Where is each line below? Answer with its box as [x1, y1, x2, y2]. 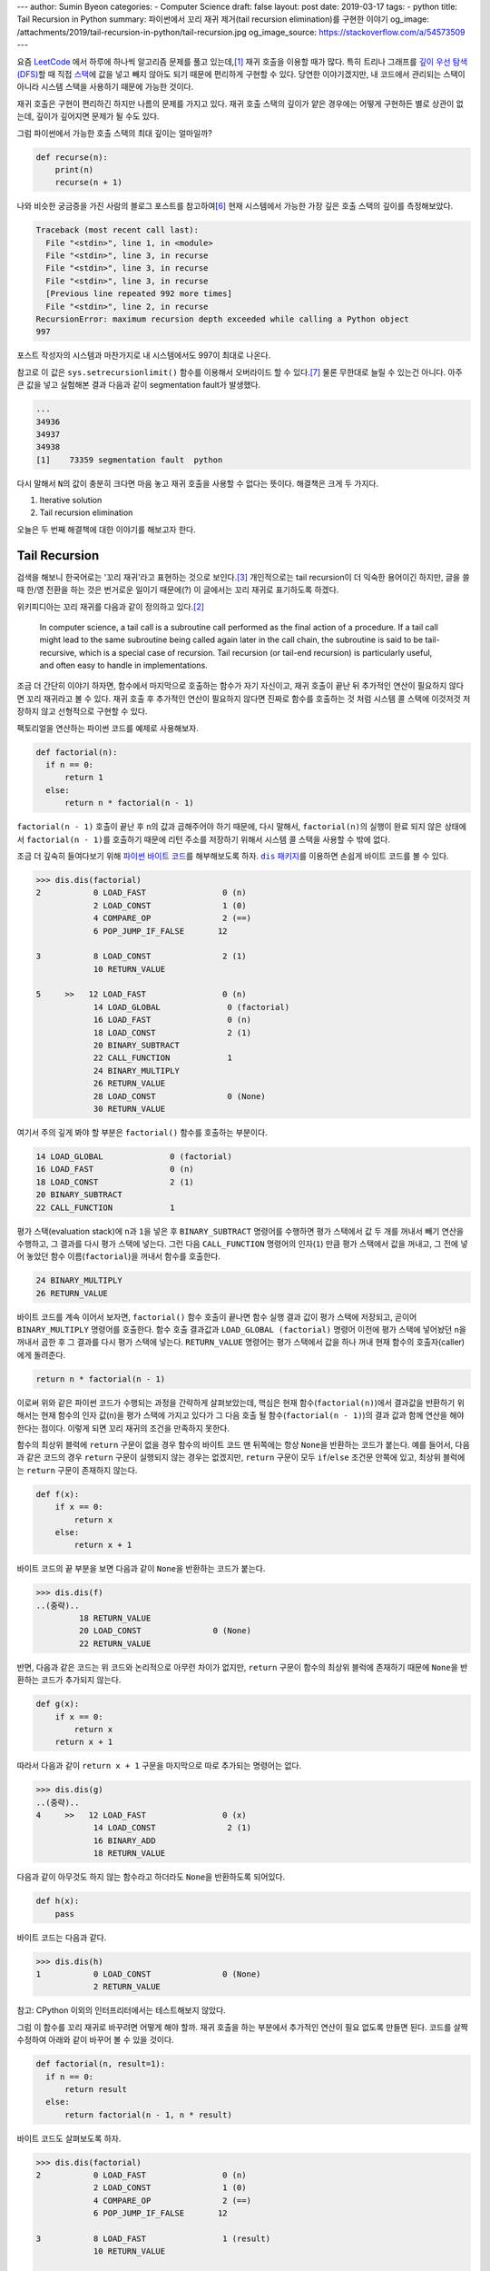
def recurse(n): [35, 152, 109, 163]
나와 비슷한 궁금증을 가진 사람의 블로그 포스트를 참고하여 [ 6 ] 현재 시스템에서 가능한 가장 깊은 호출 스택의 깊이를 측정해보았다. [16, 201, 454, 212]
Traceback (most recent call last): [35, 225, 200, 235]
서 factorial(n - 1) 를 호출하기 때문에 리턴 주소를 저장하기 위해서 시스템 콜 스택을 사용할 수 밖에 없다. [16, 834, 390, 845]
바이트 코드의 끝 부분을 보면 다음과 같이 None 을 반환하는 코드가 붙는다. [16, 1563, 266, 1574]
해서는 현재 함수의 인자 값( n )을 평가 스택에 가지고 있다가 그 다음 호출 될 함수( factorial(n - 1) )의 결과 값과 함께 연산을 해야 [16, 1410, 465, 1421]
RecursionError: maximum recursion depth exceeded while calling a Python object [35, 313, 410, 324]
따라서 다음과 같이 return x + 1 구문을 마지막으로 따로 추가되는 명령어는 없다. [16, 1760, 302, 1771]
